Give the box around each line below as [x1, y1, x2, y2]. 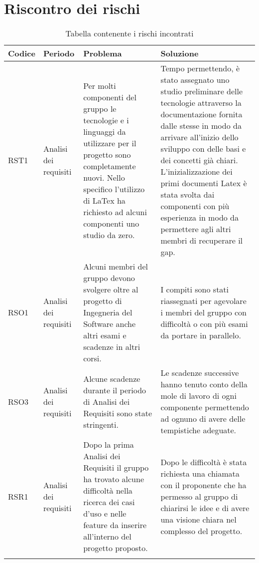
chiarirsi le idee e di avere [160, 502, 250, 514]
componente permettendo [160, 401, 249, 413]
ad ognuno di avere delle [160, 413, 246, 425]
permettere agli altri [160, 223, 231, 235]
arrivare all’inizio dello [160, 131, 239, 143]
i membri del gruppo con [160, 306, 247, 318]
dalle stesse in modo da [160, 120, 242, 132]
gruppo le [83, 102, 117, 114]
